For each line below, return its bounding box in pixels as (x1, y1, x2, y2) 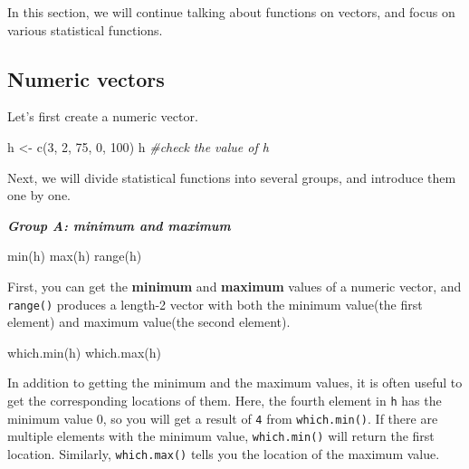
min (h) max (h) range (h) (7, 246, 142, 265)
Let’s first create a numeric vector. (7, 107, 198, 126)
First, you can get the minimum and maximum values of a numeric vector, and (7, 276, 462, 295)
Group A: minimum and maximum (7, 215, 231, 234)
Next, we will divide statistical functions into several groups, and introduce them (7, 167, 456, 187)
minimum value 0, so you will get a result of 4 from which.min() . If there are (7, 408, 438, 427)
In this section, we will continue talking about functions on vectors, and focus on (7, 3, 455, 21)
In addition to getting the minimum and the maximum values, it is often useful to (7, 373, 463, 392)
